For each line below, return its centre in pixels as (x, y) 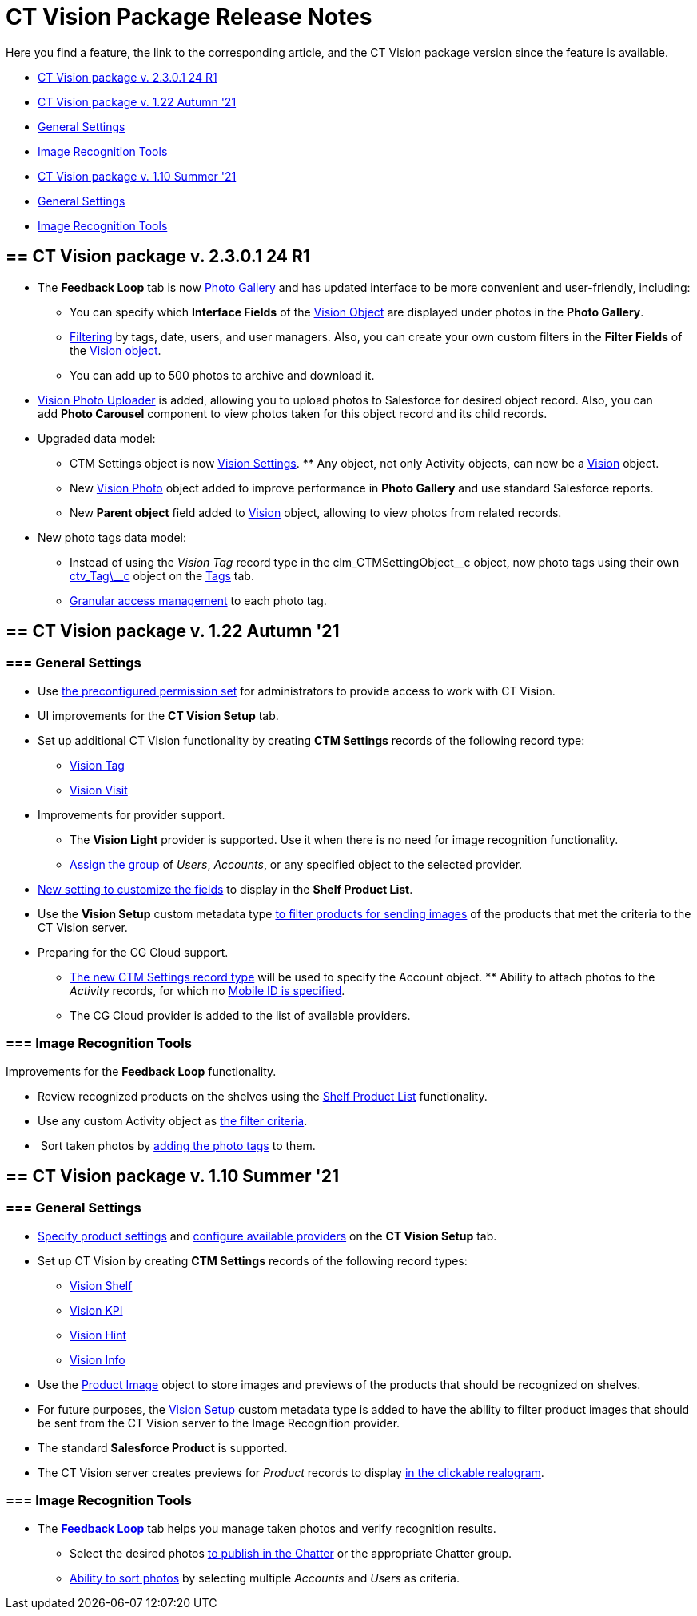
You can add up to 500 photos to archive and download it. (222, 375)
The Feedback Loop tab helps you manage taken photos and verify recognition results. (267, 1528)
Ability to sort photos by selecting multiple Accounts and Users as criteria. (265, 1578)
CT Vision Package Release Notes (189, 17)
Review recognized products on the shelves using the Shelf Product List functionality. (263, 1096)
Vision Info (98, 1359)
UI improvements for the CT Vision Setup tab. (158, 715)
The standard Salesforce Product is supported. (163, 1447)
